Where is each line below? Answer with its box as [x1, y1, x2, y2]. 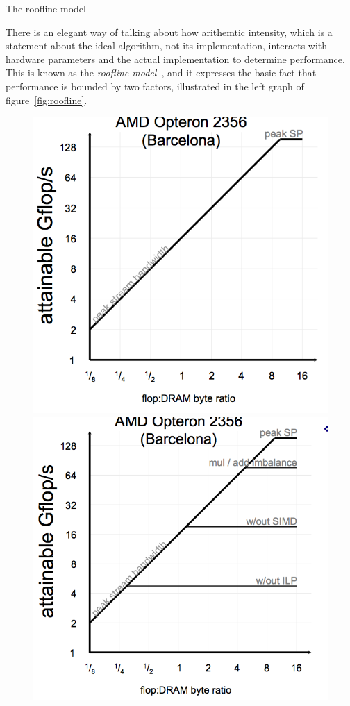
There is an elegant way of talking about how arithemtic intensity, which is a [6, 24, 333, 39]
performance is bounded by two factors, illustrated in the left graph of [6, 78, 304, 93]
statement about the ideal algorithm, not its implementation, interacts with [6, 38, 328, 53]
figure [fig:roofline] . [6, 92, 87, 107]
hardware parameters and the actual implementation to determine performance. [6, 51, 345, 66]
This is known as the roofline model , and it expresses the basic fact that [6, 65, 317, 80]
